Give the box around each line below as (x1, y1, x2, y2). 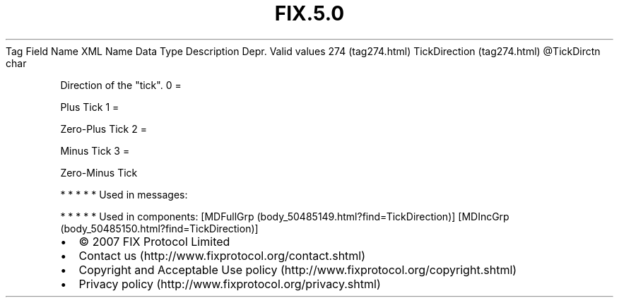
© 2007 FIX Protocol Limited (78, 234, 230, 249)
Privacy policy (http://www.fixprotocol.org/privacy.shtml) (78, 276, 381, 291)
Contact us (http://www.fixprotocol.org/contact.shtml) (78, 248, 366, 263)
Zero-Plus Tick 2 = (60, 122, 147, 135)
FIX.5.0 (274, 1, 345, 25)
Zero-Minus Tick (60, 166, 138, 179)
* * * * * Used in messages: (60, 188, 188, 201)
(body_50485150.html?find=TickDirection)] (60, 222, 259, 234)
